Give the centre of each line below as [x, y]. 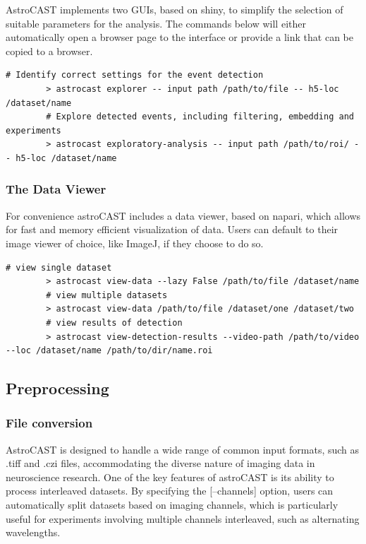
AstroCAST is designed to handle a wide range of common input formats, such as [183, 449]
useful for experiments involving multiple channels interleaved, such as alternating [183, 518]
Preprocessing [57, 388]
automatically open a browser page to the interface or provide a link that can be [179, 37]
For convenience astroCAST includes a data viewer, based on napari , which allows [183, 215]
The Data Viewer [56, 189]
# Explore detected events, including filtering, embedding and [200, 117]
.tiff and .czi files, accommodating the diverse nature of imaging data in [160, 463]
